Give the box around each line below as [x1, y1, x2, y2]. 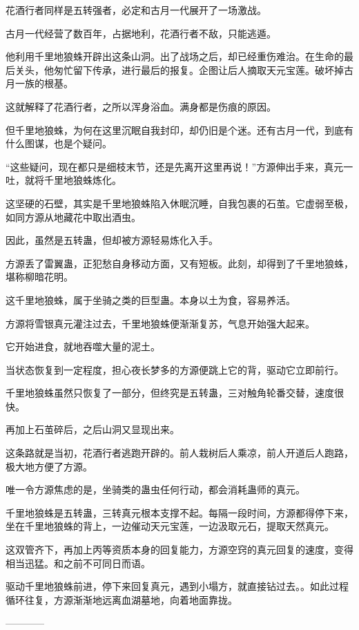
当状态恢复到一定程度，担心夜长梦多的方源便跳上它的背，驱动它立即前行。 [6, 362, 344, 376]
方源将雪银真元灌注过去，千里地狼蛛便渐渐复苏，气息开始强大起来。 [6, 316, 315, 330]
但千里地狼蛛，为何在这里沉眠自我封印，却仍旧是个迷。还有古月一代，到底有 [6, 122, 353, 137]
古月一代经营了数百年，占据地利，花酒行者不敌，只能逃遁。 [6, 26, 276, 40]
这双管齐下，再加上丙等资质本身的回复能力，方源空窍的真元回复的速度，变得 [6, 542, 353, 557]
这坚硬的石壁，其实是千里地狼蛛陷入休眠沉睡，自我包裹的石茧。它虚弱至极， [6, 195, 353, 210]
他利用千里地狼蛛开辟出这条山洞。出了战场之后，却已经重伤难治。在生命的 [6, 49, 344, 64]
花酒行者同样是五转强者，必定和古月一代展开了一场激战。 [6, 3, 266, 17]
